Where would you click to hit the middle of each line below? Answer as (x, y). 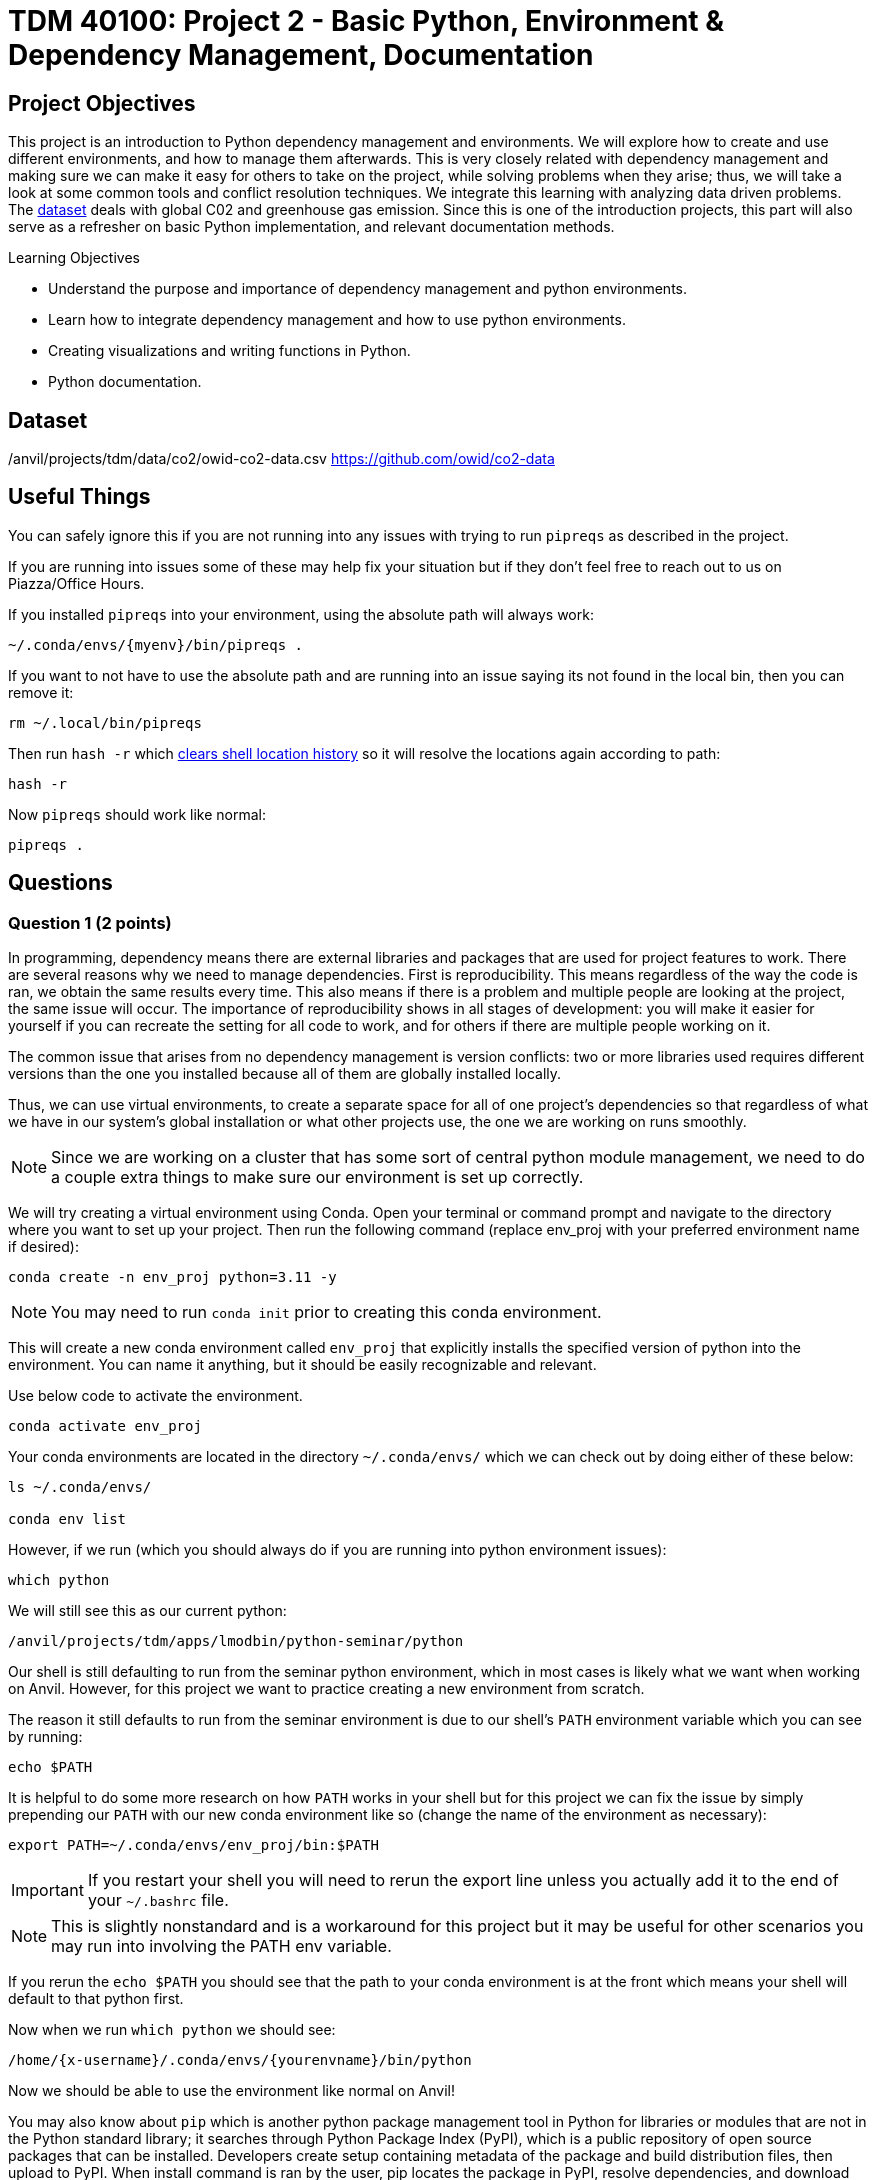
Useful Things (79, 497)
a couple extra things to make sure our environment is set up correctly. (317, 1177)
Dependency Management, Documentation (301, 55)
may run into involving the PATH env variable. (221, 1946)
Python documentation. (125, 382)
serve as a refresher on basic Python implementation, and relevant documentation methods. (311, 227)
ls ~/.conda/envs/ (80, 1487)
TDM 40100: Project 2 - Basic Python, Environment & (366, 21)
